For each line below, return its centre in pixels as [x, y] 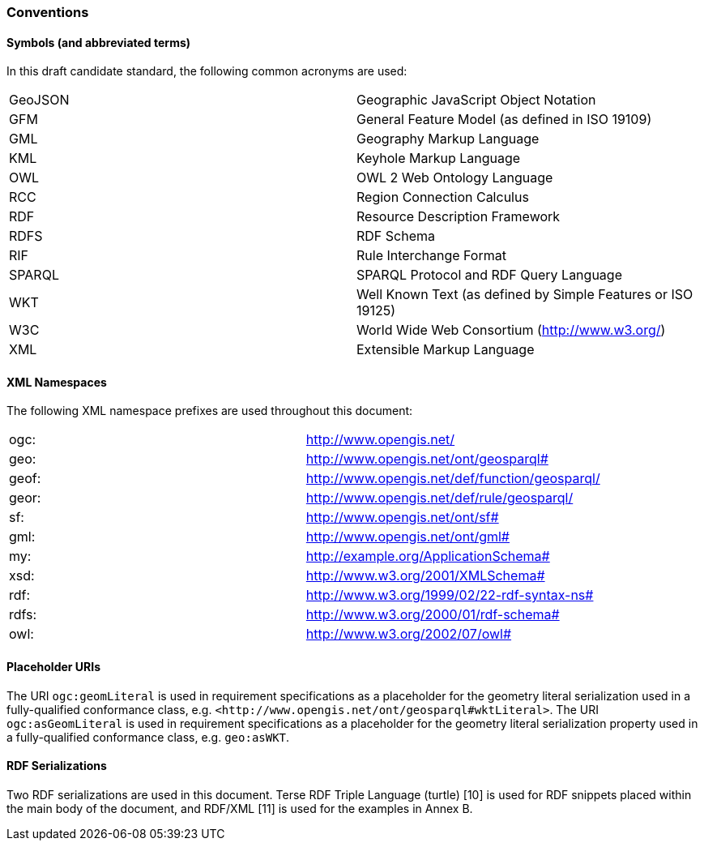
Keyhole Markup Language [439, 158]
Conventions [48, 12]
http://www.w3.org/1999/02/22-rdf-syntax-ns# [450, 595]
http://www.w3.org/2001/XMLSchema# [425, 576]
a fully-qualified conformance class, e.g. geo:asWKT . [148, 737]
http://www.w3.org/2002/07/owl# [409, 634]
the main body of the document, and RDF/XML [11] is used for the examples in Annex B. [240, 808]
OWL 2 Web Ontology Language [455, 178]
